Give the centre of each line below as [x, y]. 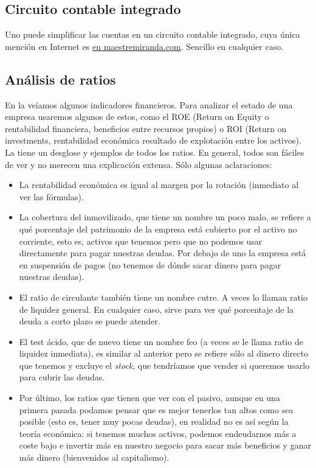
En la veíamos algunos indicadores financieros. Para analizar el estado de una [149, 104]
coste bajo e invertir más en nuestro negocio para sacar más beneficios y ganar [165, 445]
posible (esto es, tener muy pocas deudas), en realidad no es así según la [154, 421]
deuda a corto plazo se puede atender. [90, 321]
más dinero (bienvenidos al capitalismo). [94, 457]
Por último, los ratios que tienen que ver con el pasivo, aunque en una [149, 398]
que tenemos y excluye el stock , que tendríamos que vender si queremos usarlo [164, 365]
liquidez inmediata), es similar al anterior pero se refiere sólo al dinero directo [164, 353]
